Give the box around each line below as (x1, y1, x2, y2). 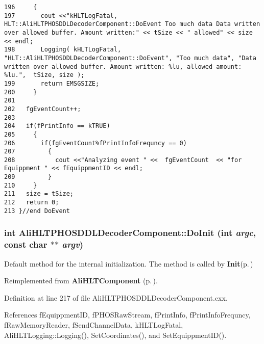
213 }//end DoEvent (4, 207, 70, 215)
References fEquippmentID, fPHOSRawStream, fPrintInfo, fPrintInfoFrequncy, (4, 309, 251, 320)
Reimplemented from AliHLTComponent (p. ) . (4, 275, 158, 286)
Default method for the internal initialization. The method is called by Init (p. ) (4, 258, 253, 269)
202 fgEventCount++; (4, 105, 81, 113)
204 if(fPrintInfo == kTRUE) (4, 122, 110, 130)
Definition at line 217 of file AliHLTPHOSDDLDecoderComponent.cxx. (4, 292, 228, 303)
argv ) (62, 238, 83, 251)
